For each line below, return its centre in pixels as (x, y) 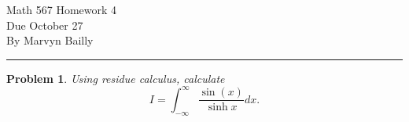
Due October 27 (45, 25)
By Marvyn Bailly (50, 40)
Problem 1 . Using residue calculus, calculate (116, 78)
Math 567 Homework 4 (62, 9)
